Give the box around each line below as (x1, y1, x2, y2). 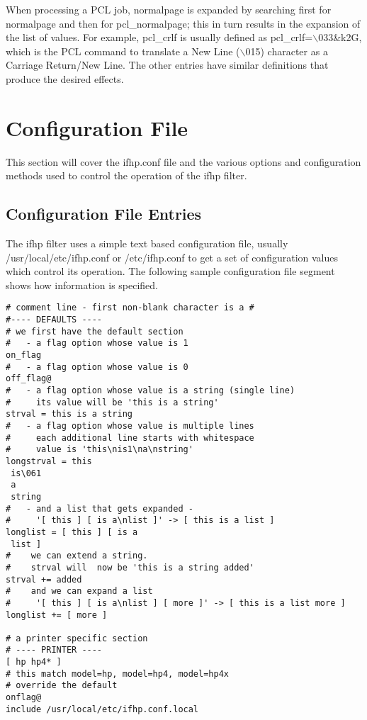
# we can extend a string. (6, 551, 148, 561)
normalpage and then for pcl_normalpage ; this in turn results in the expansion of (6, 16, 361, 30)
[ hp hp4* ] (6, 657, 62, 668)
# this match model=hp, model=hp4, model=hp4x (6, 668, 229, 679)
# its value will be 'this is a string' (6, 397, 219, 407)
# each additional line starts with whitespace (6, 432, 254, 443)
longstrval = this (6, 456, 92, 466)
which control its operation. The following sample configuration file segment (6, 264, 335, 279)
